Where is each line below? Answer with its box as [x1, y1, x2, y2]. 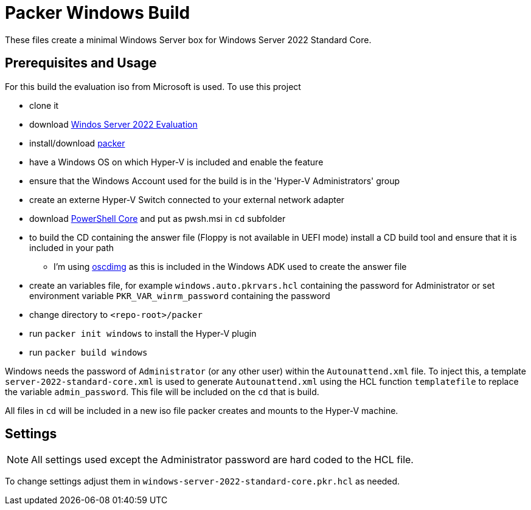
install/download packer [29, 137, 125, 148]
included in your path [29, 242, 114, 253]
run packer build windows [29, 346, 148, 357]
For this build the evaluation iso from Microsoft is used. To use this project [5, 81, 301, 92]
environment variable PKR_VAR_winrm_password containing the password [29, 290, 330, 301]
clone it [29, 100, 59, 111]
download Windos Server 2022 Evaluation [29, 119, 198, 129]
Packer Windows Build [5, 2, 190, 23]
